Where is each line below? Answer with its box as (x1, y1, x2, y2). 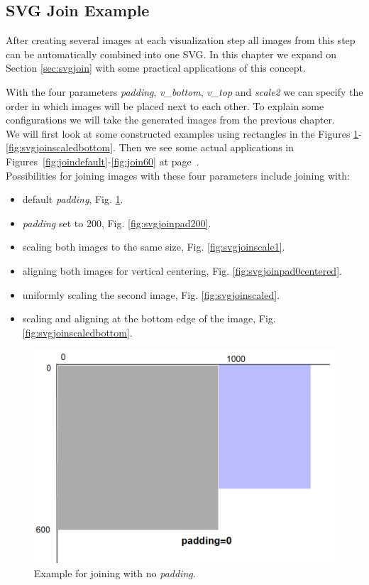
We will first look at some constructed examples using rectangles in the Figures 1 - (6, 126, 362, 141)
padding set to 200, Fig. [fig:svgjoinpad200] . (22, 215, 211, 230)
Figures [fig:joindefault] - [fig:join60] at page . (6, 153, 199, 168)
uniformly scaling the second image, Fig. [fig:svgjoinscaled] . (22, 287, 280, 302)
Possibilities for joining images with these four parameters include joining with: (6, 168, 351, 182)
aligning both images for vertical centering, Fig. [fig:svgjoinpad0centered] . (22, 263, 342, 278)
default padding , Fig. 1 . (22, 192, 123, 207)
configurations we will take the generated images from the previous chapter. (6, 112, 335, 127)
